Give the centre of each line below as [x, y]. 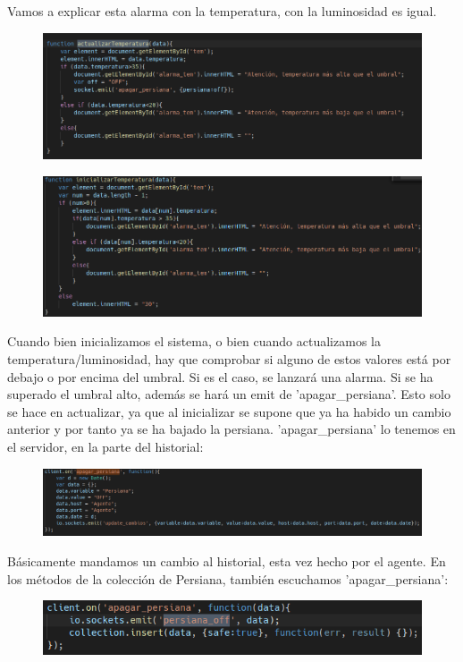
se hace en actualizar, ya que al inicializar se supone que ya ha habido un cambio [229, 411]
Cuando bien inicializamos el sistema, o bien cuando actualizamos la [194, 341]
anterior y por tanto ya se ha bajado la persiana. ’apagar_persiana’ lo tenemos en [231, 429]
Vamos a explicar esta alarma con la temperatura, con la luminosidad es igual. [222, 11]
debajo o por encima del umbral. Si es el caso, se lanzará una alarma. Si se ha [220, 376]
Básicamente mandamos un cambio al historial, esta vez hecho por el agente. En [227, 560]
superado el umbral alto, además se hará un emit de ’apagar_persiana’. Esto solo [229, 394]
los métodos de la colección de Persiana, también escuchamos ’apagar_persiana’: [228, 578]
